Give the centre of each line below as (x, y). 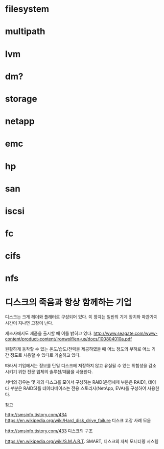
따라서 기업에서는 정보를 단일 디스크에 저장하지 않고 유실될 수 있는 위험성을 (76, 366)
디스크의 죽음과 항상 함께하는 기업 (68, 302)
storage (21, 99)
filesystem (27, 9)
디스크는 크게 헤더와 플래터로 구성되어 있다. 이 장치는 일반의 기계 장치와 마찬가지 (82, 317)
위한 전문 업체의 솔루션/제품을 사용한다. (55, 372)
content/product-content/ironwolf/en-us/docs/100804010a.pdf (69, 339)
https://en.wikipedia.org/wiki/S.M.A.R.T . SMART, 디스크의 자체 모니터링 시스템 (82, 441)
